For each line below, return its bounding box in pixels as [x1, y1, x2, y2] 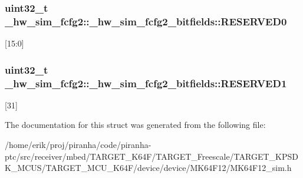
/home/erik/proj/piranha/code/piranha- [5, 139, 151, 151]
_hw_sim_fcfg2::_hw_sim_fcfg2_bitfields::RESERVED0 [5, 14, 287, 28]
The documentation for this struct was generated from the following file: [5, 118, 266, 131]
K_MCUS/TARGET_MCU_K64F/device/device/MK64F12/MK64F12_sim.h [5, 161, 292, 174]
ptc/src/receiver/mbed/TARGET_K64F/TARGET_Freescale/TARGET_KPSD [5, 150, 298, 162]
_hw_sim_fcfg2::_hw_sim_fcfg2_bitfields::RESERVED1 [5, 75, 287, 90]
